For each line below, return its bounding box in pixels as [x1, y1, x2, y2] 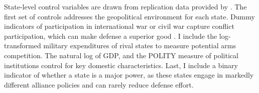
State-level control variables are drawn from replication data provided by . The [4, 1, 247, 11]
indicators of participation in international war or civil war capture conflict [4, 21, 234, 31]
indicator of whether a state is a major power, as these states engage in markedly [4, 70, 254, 80]
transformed [4, 40, 41, 51]
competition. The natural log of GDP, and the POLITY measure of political [4, 50, 238, 60]
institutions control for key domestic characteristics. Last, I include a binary [4, 60, 238, 70]
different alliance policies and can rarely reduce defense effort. [4, 79, 194, 90]
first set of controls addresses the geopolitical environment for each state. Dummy [4, 11, 255, 21]
